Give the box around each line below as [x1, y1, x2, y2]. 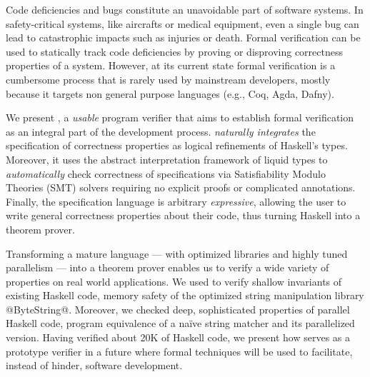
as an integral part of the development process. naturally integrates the [6, 124, 316, 139]
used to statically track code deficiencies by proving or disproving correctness [6, 44, 344, 59]
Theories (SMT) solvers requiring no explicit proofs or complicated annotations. [6, 180, 356, 195]
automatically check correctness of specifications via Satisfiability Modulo [6, 166, 326, 181]
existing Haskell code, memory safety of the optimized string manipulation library [6, 288, 364, 303]
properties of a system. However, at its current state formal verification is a [6, 58, 336, 73]
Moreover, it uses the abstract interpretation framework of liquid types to [6, 151, 328, 166]
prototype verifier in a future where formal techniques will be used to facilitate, [6, 343, 353, 358]
